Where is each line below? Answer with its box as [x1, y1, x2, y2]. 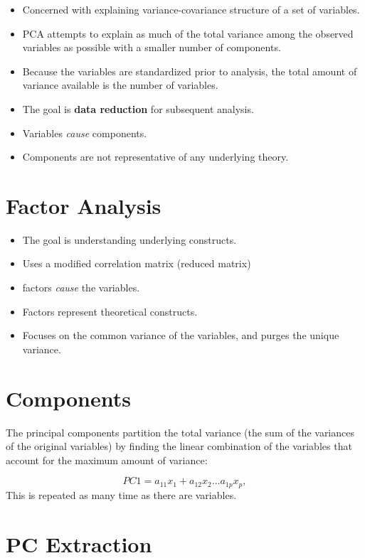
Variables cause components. [22, 125, 147, 140]
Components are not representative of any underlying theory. [22, 149, 289, 164]
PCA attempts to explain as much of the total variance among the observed [22, 26, 354, 41]
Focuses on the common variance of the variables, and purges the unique [22, 328, 339, 343]
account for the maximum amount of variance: [6, 452, 208, 467]
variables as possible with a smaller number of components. [22, 40, 281, 55]
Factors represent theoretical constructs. [22, 304, 198, 318]
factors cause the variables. [22, 280, 140, 295]
